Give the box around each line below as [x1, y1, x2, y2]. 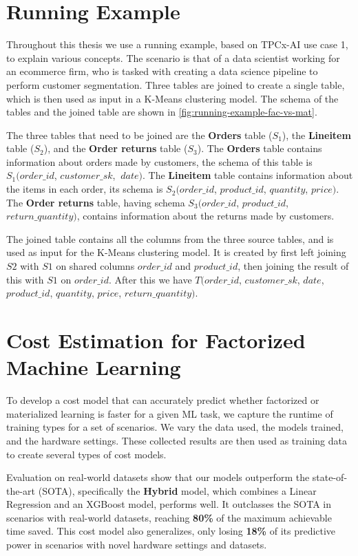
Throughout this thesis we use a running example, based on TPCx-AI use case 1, [6, 37, 348, 52]
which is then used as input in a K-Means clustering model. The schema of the [6, 91, 339, 105]
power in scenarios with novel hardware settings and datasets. [6, 537, 267, 552]
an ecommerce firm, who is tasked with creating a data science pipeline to [6, 64, 318, 78]
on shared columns [56, 259, 135, 273]
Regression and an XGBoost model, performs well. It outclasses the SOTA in [6, 497, 332, 511]
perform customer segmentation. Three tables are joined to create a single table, [6, 77, 345, 92]
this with [6, 272, 44, 286]
